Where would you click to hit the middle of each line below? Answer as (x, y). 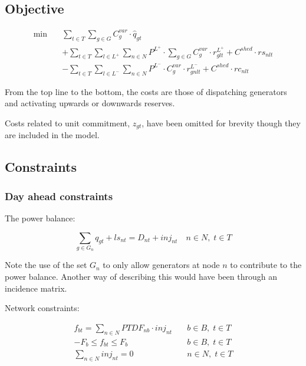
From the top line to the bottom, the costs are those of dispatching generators (146, 91)
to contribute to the (266, 265)
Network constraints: (42, 308)
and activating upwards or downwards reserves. (90, 103)
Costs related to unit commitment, (68, 122)
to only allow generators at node (161, 265)
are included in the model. (52, 135)
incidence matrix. (36, 288)
